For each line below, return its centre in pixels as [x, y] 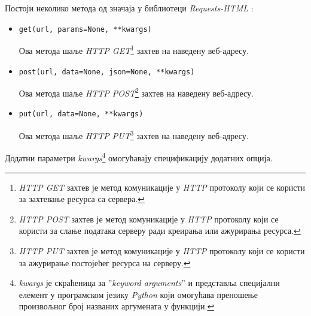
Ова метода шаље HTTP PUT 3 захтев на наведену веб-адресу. [134, 135]
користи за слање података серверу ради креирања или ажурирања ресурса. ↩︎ [160, 231]
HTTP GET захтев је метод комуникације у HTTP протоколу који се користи [162, 187]
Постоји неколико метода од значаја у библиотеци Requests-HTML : [129, 8]
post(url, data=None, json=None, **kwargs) [107, 72]
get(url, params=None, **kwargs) [85, 29]
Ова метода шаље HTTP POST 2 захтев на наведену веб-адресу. [136, 92]
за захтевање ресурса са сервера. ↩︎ [82, 199]
